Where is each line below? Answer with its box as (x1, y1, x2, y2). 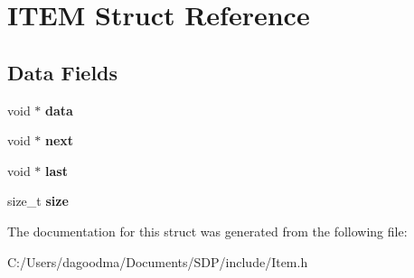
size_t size (7, 191, 69, 210)
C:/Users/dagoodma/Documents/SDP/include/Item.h (7, 252, 308, 271)
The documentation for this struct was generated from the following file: (7, 221, 408, 240)
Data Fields (7, 58, 118, 86)
